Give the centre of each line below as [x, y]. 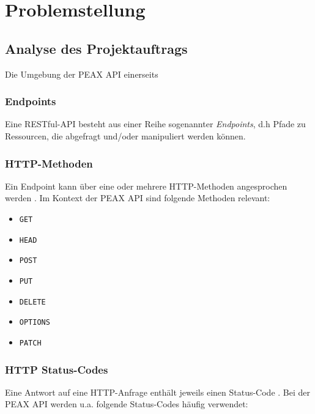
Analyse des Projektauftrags [96, 48]
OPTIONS [35, 323]
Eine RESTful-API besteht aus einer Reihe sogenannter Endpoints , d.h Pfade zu [155, 124]
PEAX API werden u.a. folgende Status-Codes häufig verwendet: [127, 404]
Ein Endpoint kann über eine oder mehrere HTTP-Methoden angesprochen [146, 186]
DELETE [32, 302]
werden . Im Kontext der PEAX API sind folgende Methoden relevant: [138, 198]
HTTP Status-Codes [57, 369]
